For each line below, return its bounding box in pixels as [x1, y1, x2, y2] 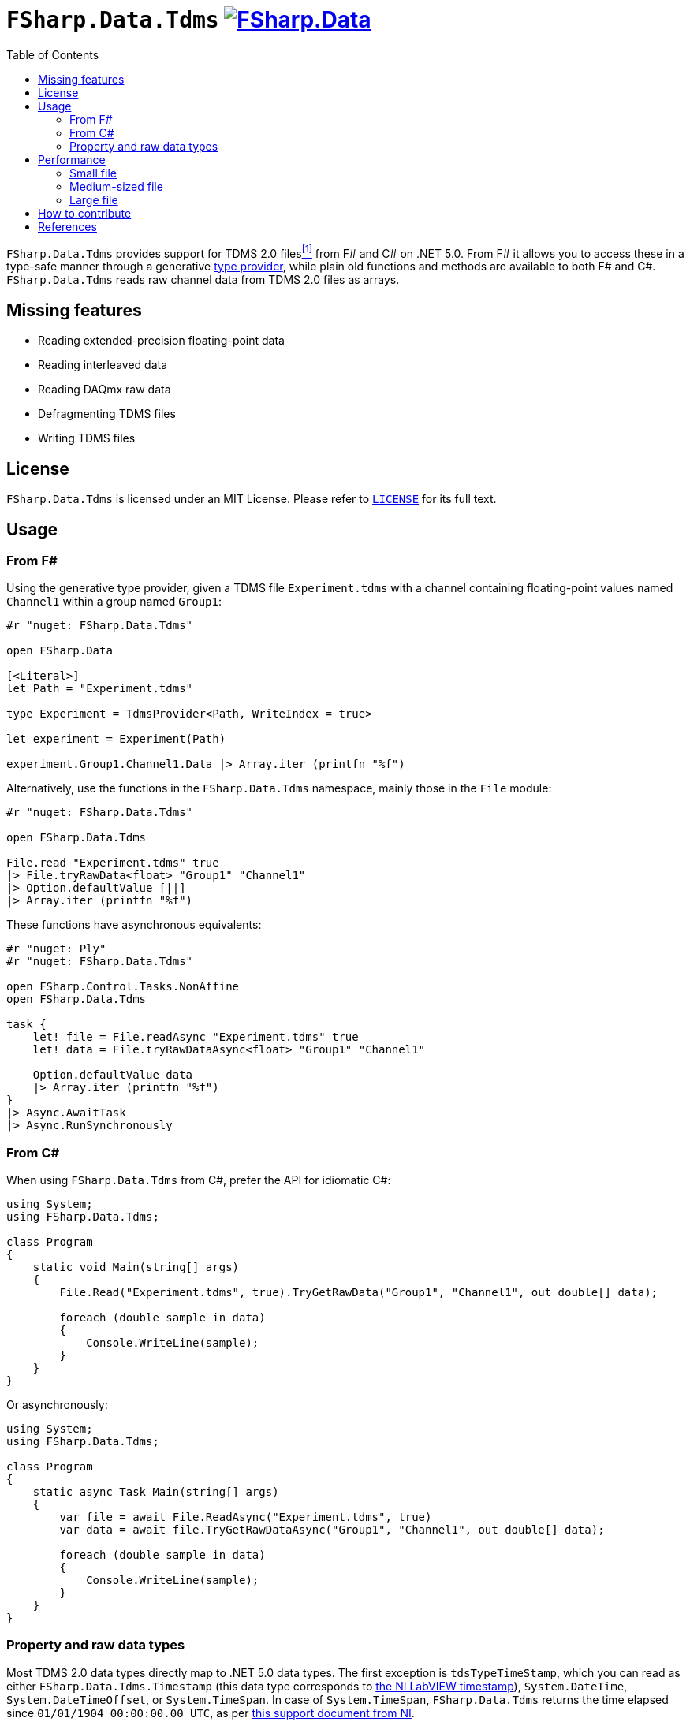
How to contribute [38, 206, 132, 220]
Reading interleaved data [38, 358, 168, 372]
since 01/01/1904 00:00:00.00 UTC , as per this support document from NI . [6, 1705, 415, 1720]
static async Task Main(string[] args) [32, 1485, 279, 1499]
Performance [38, 152, 106, 166]
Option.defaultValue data [32, 1068, 193, 1082]
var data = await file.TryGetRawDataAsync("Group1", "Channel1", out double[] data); [59, 1523, 605, 1537]
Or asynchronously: [6, 1398, 108, 1412]
